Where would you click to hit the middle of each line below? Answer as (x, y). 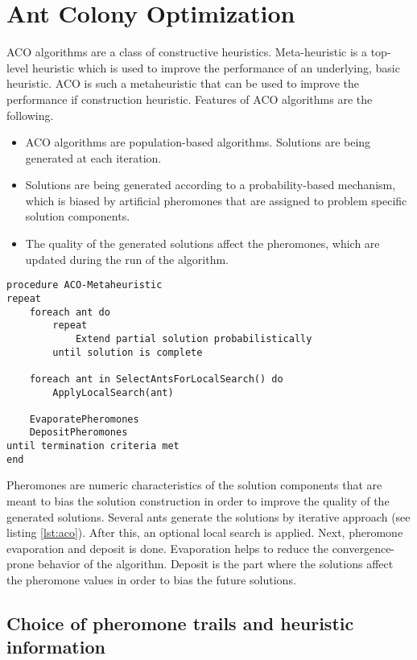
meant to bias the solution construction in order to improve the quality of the (198, 501)
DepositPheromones (78, 433)
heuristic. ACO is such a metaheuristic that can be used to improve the (183, 83)
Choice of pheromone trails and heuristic (180, 623)
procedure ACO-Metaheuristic (85, 285)
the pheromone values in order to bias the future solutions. (151, 580)
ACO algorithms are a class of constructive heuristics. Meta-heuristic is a (187, 52)
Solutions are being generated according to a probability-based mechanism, (211, 185)
